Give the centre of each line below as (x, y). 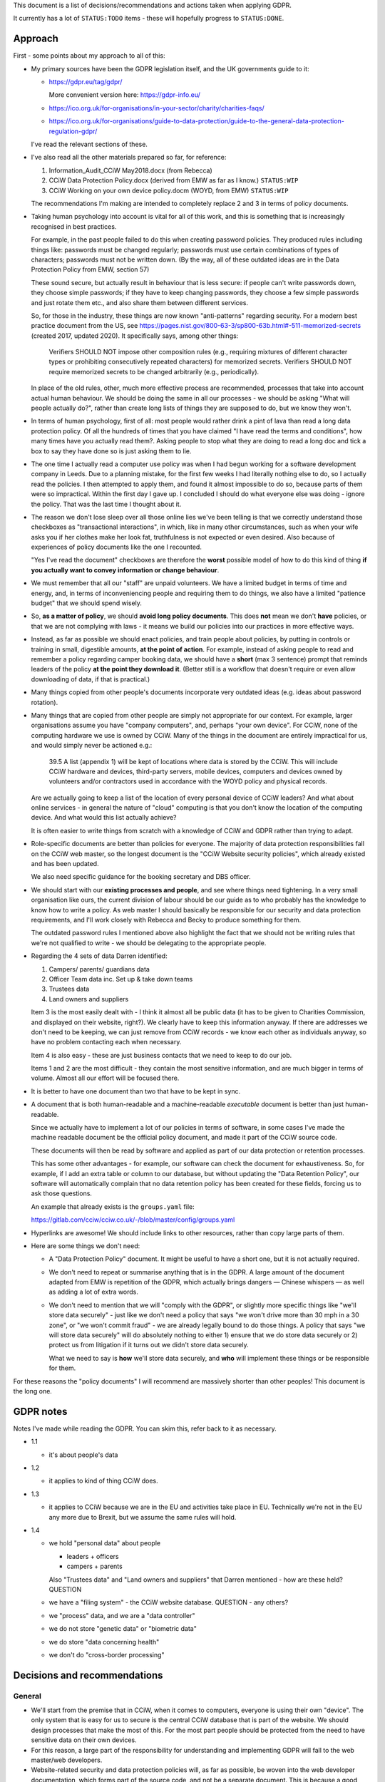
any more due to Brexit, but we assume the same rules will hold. (143, 1517)
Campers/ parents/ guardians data (99, 969)
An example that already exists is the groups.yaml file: (113, 1206)
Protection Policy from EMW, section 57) (90, 269)
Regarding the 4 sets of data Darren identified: (99, 956)
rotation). (45, 702)
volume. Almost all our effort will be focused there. (105, 1078)
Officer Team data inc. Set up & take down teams (121, 979)
